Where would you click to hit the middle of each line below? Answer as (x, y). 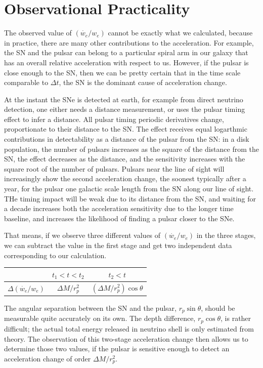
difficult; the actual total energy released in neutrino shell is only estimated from (129, 328)
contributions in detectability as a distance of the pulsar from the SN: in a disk (127, 139)
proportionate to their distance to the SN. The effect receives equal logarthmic (126, 129)
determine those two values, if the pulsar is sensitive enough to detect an (117, 349)
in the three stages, (226, 235)
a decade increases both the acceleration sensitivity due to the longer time (119, 208)
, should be (218, 308)
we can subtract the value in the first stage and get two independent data (118, 245)
